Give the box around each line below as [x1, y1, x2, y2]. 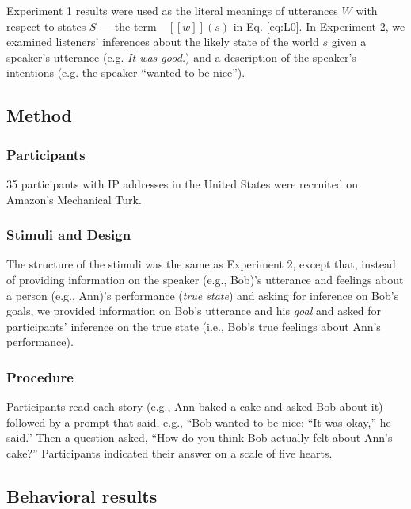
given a [331, 33, 367, 50]
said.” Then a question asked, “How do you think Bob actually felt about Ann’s [6, 429, 393, 446]
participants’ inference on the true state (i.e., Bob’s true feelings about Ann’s [6, 317, 381, 334]
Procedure [6, 367, 74, 386]
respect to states [6, 17, 86, 34]
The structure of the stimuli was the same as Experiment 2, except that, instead [6, 256, 396, 272]
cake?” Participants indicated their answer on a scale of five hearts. [6, 444, 333, 461]
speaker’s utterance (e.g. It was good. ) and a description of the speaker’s [6, 48, 356, 65]
